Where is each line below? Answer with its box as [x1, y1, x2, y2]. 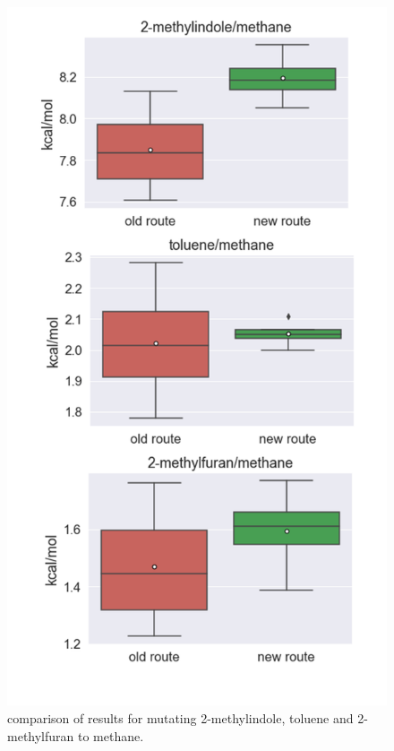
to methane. [78, 726, 144, 745]
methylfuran [7, 726, 74, 745]
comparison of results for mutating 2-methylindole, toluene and [7, 709, 354, 728]
